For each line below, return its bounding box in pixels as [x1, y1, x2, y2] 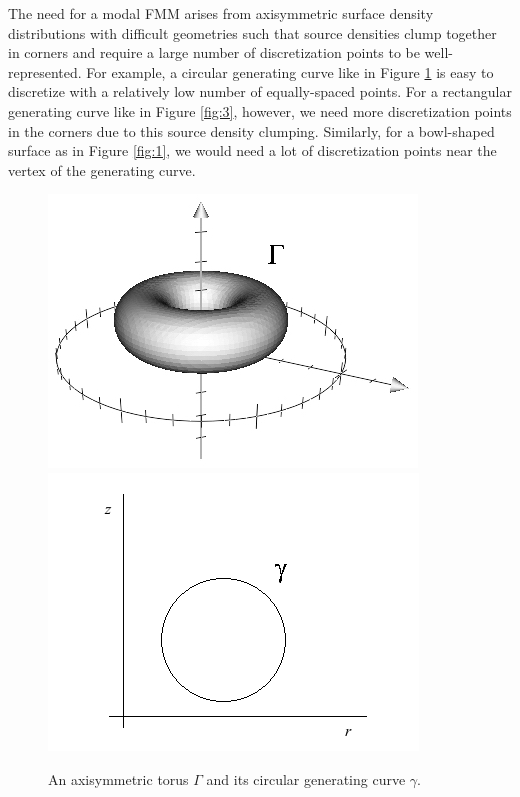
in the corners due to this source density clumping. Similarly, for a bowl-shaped [8, 120, 495, 141]
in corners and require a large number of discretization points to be [8, 42, 420, 63]
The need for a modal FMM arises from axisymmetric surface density [8, 3, 434, 23]
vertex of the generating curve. [8, 159, 196, 180]
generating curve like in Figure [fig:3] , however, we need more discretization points [8, 100, 512, 121]
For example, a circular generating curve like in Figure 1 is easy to [86, 61, 494, 82]
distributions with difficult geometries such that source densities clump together [8, 22, 497, 43]
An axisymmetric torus [48, 768, 189, 789]
